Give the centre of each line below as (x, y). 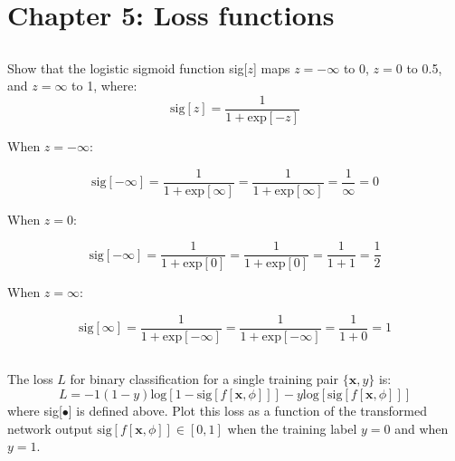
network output (50, 428)
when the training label (292, 428)
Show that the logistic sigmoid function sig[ (128, 67)
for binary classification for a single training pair (204, 379)
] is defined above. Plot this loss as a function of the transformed (248, 410)
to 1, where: (104, 86)
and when (422, 428)
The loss (30, 379)
